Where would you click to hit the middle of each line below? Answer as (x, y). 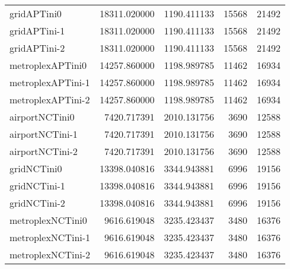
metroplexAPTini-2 (50, 99)
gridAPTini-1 (37, 31)
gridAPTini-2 (37, 48)
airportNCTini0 (42, 117)
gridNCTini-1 (37, 186)
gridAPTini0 (36, 13)
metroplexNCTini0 (48, 220)
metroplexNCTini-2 (50, 254)
